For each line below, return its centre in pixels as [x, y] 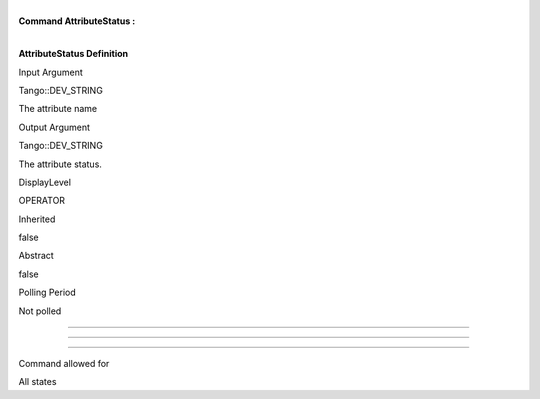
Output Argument [54, 127]
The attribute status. [60, 164]
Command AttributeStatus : [77, 21]
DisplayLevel [45, 182]
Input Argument [51, 72]
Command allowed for [64, 364]
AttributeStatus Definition [73, 54]
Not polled [40, 311]
